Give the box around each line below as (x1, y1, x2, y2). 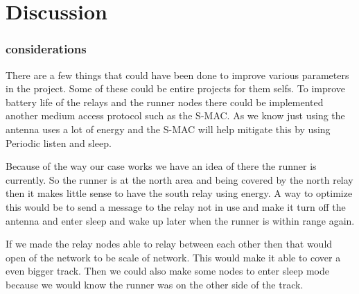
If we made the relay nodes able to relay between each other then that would (6, 236, 333, 251)
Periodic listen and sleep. (6, 135, 112, 150)
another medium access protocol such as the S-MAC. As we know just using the (6, 108, 345, 123)
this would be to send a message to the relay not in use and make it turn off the (6, 199, 346, 214)
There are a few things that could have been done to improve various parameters (6, 67, 349, 82)
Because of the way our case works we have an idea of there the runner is (6, 159, 317, 173)
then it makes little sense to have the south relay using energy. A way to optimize (6, 186, 353, 200)
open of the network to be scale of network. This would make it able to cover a (6, 250, 341, 264)
